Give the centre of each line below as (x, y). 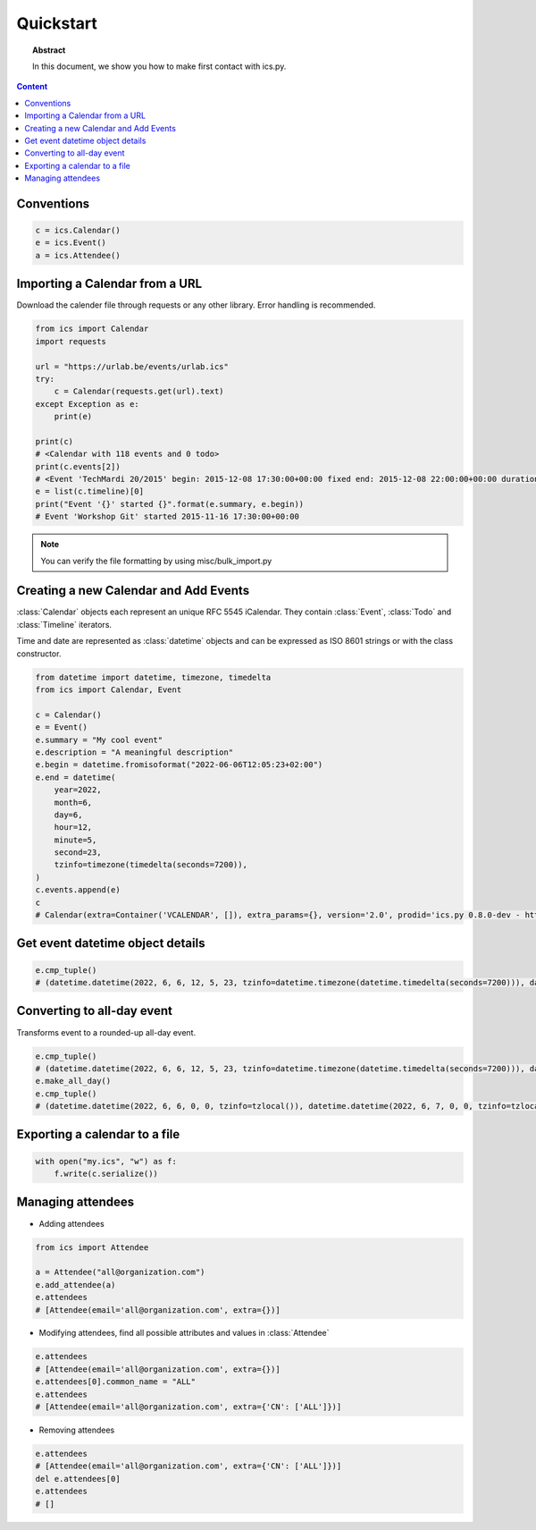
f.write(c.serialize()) (106, 1174)
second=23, (78, 853)
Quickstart (57, 23)
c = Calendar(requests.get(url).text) (139, 392)
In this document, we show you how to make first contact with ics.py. (159, 66)
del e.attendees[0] (78, 1479)
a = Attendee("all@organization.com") (120, 1272)
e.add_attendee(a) (75, 1285)
